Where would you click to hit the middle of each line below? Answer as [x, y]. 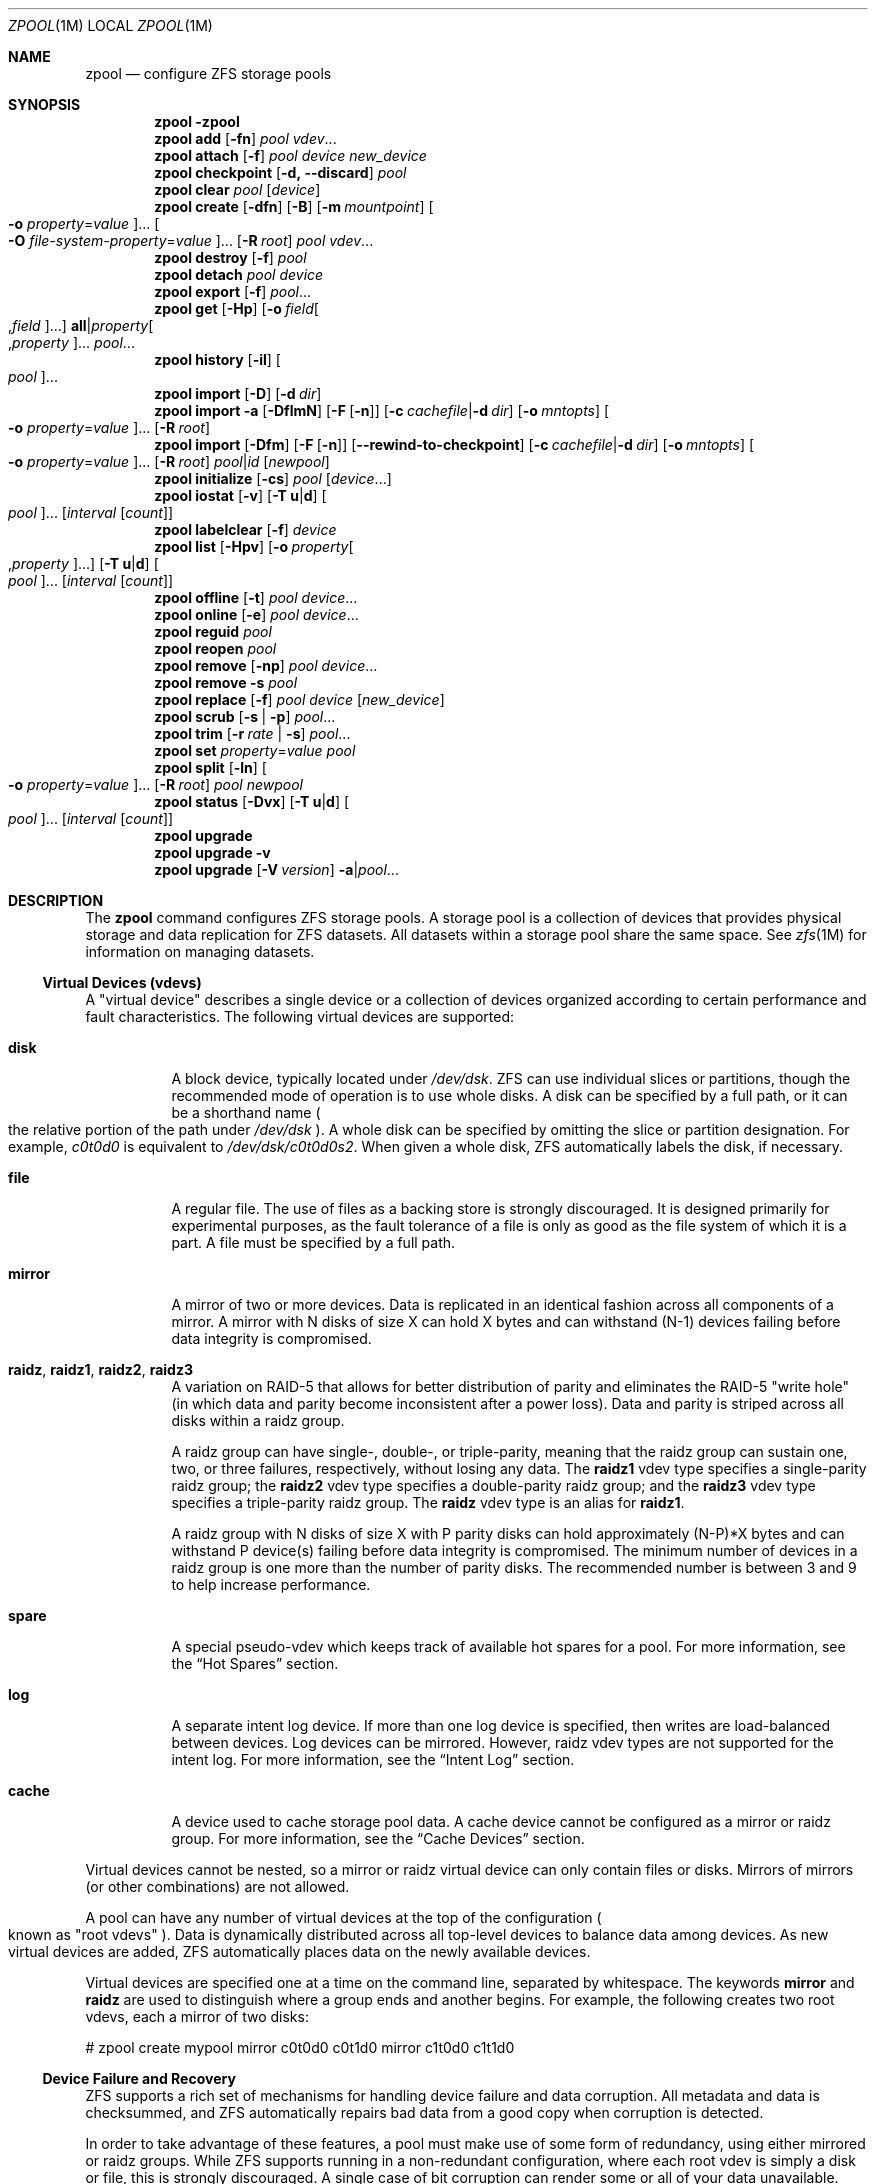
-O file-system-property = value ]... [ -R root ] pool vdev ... [191, 240]
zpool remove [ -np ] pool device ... [266, 665]
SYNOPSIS [44, 104]
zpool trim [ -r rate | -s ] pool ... [252, 733]
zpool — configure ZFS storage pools [208, 73]
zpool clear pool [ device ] [237, 189]
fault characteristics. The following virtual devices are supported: [300, 1016]
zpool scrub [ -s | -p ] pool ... [245, 716]
